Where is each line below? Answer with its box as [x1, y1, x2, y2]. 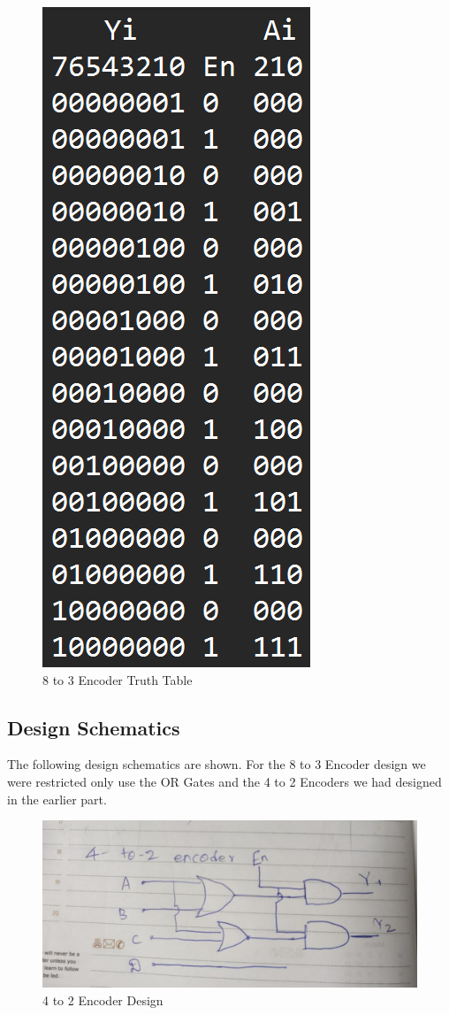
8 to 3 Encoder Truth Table [42, 670, 193, 688]
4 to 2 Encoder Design [42, 990, 164, 1009]
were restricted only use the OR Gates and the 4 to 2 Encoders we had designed [7, 772, 442, 790]
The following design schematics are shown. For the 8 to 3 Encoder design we [7, 755, 426, 773]
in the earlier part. [7, 789, 107, 808]
